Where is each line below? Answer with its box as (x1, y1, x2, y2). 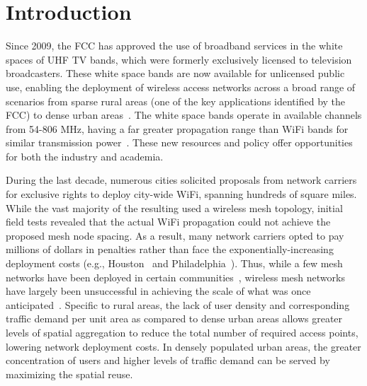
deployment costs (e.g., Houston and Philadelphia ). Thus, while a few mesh (6, 256, 343, 271)
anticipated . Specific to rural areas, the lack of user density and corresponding (6, 297, 350, 312)
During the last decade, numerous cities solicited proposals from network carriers (6, 172, 357, 187)
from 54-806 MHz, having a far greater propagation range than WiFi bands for (6, 121, 349, 136)
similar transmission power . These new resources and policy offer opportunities (6, 135, 353, 150)
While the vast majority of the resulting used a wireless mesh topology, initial (6, 200, 343, 215)
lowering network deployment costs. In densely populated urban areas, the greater (6, 339, 361, 353)
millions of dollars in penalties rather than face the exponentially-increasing (6, 242, 334, 257)
